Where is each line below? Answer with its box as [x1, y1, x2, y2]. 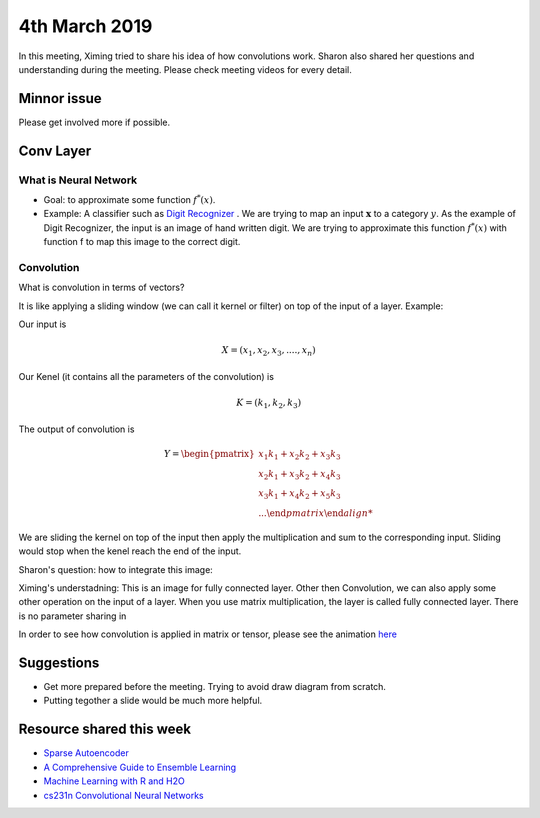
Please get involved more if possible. [18, 116, 171, 128]
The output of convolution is [18, 423, 135, 435]
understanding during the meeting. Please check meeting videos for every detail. [18, 63, 352, 75]
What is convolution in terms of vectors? [18, 281, 185, 294]
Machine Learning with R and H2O [43, 775, 185, 787]
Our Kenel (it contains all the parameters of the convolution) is [18, 370, 275, 382]
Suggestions [18, 654, 100, 671]
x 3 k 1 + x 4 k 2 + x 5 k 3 [258, 488, 341, 502]
